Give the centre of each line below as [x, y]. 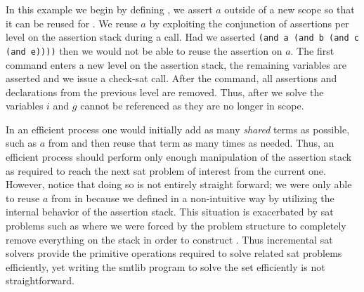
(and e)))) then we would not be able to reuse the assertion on [144, 50]
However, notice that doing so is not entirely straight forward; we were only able [179, 184]
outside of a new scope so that [290, 9]
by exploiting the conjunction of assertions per [249, 23]
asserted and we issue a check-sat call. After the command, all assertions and [171, 78]
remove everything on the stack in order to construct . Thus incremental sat [169, 239]
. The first [312, 50]
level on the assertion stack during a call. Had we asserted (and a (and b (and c [182, 37]
